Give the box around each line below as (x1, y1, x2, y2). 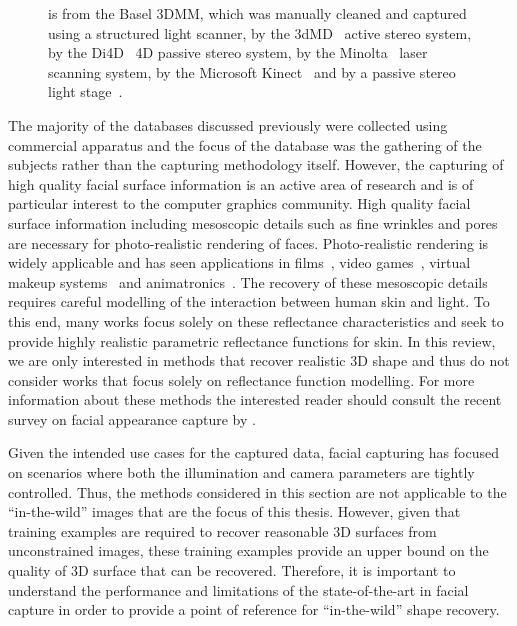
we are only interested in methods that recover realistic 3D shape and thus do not (8, 350, 510, 371)
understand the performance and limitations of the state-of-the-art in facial (8, 579, 469, 600)
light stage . (48, 81, 123, 102)
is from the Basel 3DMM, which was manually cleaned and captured (48, 3, 467, 23)
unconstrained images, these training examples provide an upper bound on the (8, 540, 489, 561)
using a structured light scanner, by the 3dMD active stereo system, (48, 22, 472, 43)
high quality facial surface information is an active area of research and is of (8, 173, 474, 194)
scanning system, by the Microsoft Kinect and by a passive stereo (48, 61, 456, 82)
